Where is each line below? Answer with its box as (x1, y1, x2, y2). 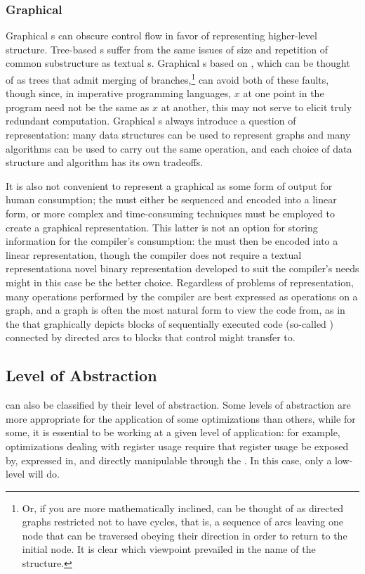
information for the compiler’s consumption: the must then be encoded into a (6, 234, 338, 248)
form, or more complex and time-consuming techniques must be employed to (6, 206, 335, 220)
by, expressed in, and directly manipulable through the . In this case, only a (6, 452, 332, 467)
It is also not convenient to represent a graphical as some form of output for (6, 178, 333, 193)
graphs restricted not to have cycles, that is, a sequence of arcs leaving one (22, 514, 343, 529)
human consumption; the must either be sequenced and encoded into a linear (6, 192, 337, 207)
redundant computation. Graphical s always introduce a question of (6, 113, 296, 128)
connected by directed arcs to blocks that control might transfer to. (6, 330, 296, 345)
